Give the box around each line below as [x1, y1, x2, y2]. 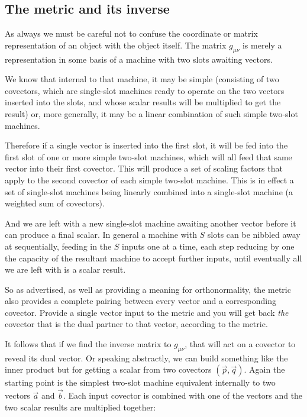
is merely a [242, 38, 282, 51]
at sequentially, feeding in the [5, 240, 112, 252]
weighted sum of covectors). [5, 197, 105, 209]
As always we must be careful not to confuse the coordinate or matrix [5, 27, 258, 40]
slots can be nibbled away [207, 228, 300, 241]
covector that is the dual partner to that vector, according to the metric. [5, 318, 268, 330]
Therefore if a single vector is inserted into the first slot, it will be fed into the [5, 139, 288, 151]
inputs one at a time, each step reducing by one [122, 240, 295, 252]
